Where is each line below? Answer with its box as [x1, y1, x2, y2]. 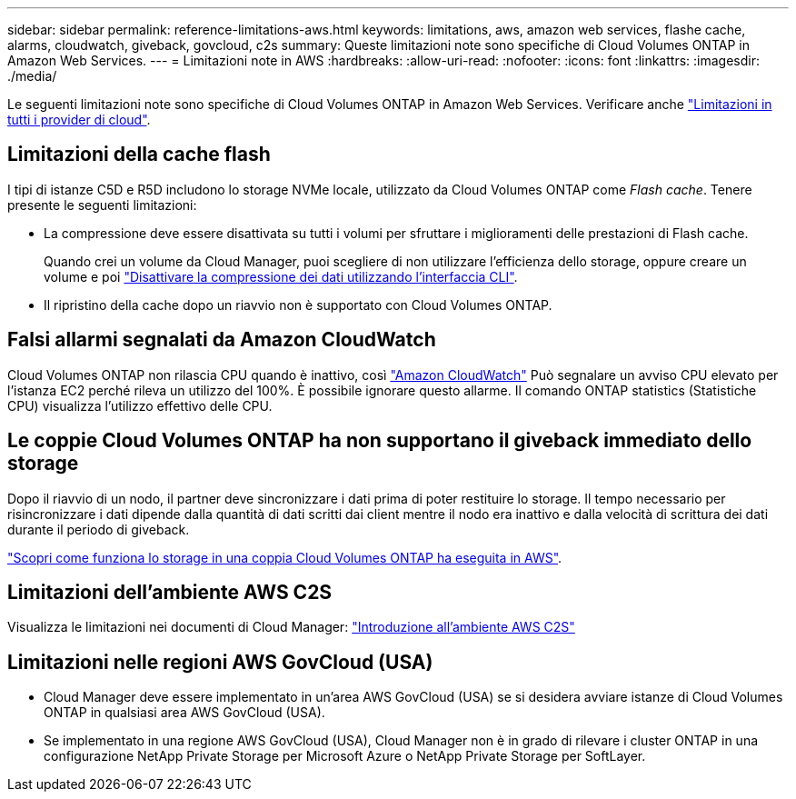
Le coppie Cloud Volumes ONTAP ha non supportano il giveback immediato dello [7, 429, 752, 453]
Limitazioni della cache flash [7, 143, 271, 166]
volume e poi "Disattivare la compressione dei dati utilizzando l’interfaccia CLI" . [44, 268, 518, 285]
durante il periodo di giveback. [7, 521, 190, 537]
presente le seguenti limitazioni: [7, 196, 197, 213]
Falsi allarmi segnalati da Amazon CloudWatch [7, 328, 436, 352]
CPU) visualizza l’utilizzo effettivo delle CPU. [7, 397, 273, 414]
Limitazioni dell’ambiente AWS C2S [7, 580, 333, 604]
